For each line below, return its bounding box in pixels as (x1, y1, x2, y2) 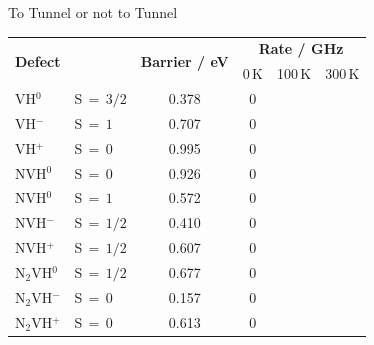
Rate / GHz (258, 38, 344, 59)
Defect (15, 50, 61, 71)
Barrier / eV (140, 50, 229, 71)
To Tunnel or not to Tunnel (8, 2, 178, 22)
